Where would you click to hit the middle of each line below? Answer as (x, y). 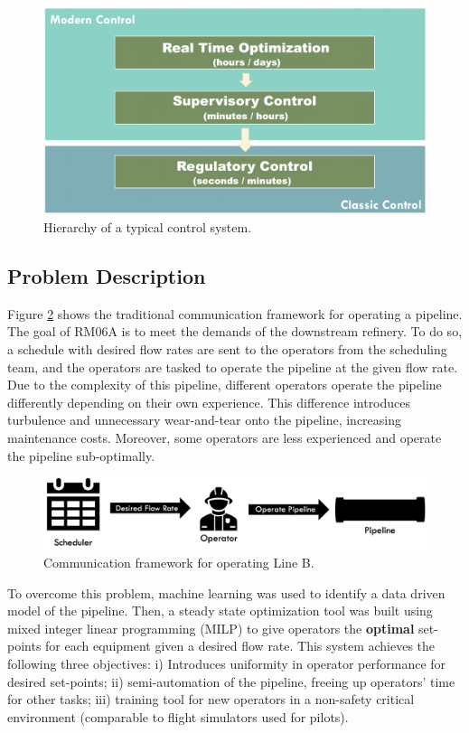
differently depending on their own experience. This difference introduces (209, 402)
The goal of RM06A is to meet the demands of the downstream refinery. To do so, (235, 331)
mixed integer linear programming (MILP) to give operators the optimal (211, 628)
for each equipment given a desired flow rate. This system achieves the (240, 646)
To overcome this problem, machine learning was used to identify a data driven (226, 592)
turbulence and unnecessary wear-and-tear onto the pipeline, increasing (205, 420)
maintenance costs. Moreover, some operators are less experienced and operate (225, 437)
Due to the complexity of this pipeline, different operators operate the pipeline (225, 385)
